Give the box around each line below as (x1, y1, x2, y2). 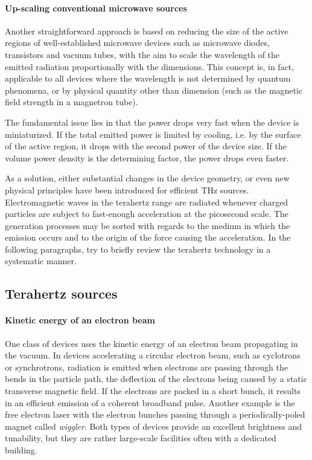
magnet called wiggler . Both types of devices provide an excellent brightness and (5, 420, 302, 432)
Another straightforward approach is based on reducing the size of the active (5, 24, 288, 37)
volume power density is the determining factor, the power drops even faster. (5, 151, 289, 164)
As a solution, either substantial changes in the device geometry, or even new (5, 172, 290, 184)
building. (5, 444, 37, 456)
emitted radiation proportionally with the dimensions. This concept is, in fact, (5, 60, 294, 73)
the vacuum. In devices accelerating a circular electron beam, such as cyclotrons (5, 349, 301, 361)
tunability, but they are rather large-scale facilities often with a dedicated (5, 432, 276, 444)
